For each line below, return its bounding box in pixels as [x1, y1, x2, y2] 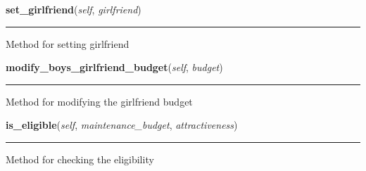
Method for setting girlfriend [6, 36, 130, 51]
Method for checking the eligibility [6, 151, 154, 166]
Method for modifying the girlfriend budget [6, 94, 193, 108]
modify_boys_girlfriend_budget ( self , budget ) [6, 60, 223, 75]
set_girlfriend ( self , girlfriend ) [6, 2, 141, 16]
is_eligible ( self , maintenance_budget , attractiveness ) [6, 118, 238, 132]
